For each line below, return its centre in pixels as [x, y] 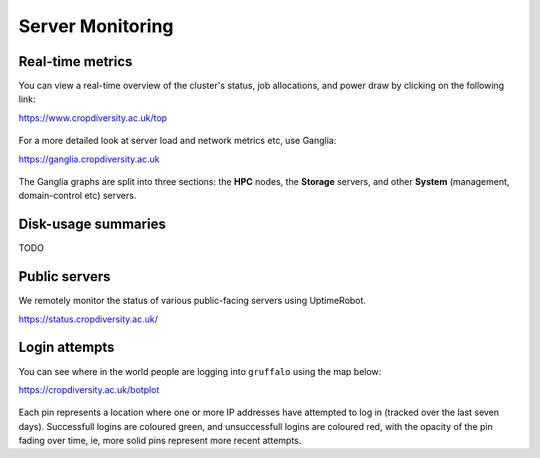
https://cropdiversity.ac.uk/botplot [89, 389]
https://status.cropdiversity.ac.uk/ [88, 319]
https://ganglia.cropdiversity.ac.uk [89, 159]
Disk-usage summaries [92, 224]
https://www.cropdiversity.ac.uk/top [93, 117]
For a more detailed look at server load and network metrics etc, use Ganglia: [177, 141]
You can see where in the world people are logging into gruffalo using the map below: [200, 371]
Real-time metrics [75, 61]
